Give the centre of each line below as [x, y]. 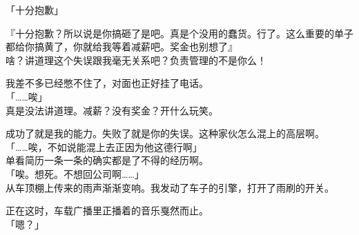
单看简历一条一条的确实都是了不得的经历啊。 [107, 160]
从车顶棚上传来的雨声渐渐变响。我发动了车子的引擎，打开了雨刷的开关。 [170, 187]
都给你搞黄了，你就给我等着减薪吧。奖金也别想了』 [122, 47]
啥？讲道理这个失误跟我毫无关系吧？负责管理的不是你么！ [136, 60]
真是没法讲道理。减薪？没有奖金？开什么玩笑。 [112, 110]
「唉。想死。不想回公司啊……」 [75, 173]
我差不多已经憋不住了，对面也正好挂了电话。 [107, 83]
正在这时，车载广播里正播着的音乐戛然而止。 [107, 211]
